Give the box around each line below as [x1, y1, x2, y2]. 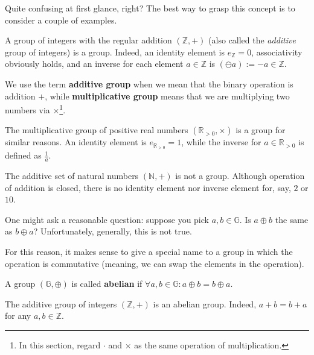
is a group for [235, 124, 286, 136]
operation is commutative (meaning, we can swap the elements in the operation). [5, 257, 304, 269]
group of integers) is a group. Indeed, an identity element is [5, 45, 225, 58]
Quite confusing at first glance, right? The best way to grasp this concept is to [5, 2, 295, 14]
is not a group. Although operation [175, 169, 305, 182]
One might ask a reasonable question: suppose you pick [5, 213, 209, 225]
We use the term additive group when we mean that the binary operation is [5, 77, 293, 90]
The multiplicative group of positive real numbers [5, 124, 188, 136]
